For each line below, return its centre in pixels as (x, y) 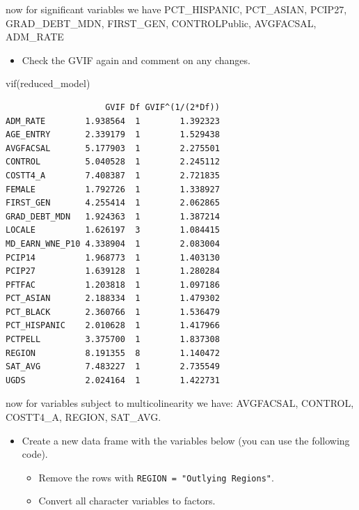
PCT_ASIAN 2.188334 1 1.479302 (113, 299)
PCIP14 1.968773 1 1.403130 (113, 257)
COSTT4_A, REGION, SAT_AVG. (83, 417)
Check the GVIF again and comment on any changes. (136, 60)
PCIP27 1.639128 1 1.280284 (113, 271)
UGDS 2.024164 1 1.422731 (113, 380)
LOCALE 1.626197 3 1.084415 (113, 230)
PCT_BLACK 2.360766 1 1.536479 (113, 312)
